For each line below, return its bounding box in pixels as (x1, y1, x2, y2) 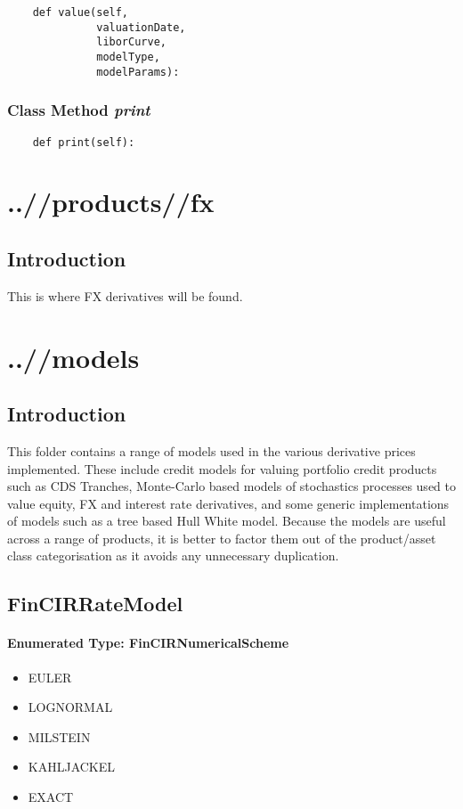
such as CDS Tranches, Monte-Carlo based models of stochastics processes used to (7, 477, 456, 495)
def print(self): (32, 135, 135, 149)
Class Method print (7, 99, 150, 121)
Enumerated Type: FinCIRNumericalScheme (7, 633, 289, 652)
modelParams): (96, 65, 180, 78)
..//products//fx (7, 184, 215, 220)
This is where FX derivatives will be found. (7, 286, 243, 305)
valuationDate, (96, 20, 186, 34)
